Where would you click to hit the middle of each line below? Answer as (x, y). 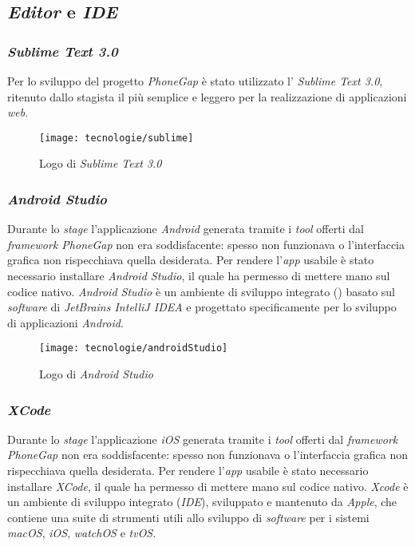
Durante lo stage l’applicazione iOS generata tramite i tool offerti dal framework (203, 439)
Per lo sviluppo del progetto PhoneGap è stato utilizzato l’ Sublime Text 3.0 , (195, 81)
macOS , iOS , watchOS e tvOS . (82, 533)
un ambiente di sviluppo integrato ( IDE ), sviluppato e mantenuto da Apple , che (202, 502)
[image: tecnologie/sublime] (117, 138)
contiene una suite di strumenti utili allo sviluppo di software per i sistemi (188, 517)
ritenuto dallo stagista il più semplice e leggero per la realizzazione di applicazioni (207, 96)
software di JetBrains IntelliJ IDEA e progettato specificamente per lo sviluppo (202, 307)
